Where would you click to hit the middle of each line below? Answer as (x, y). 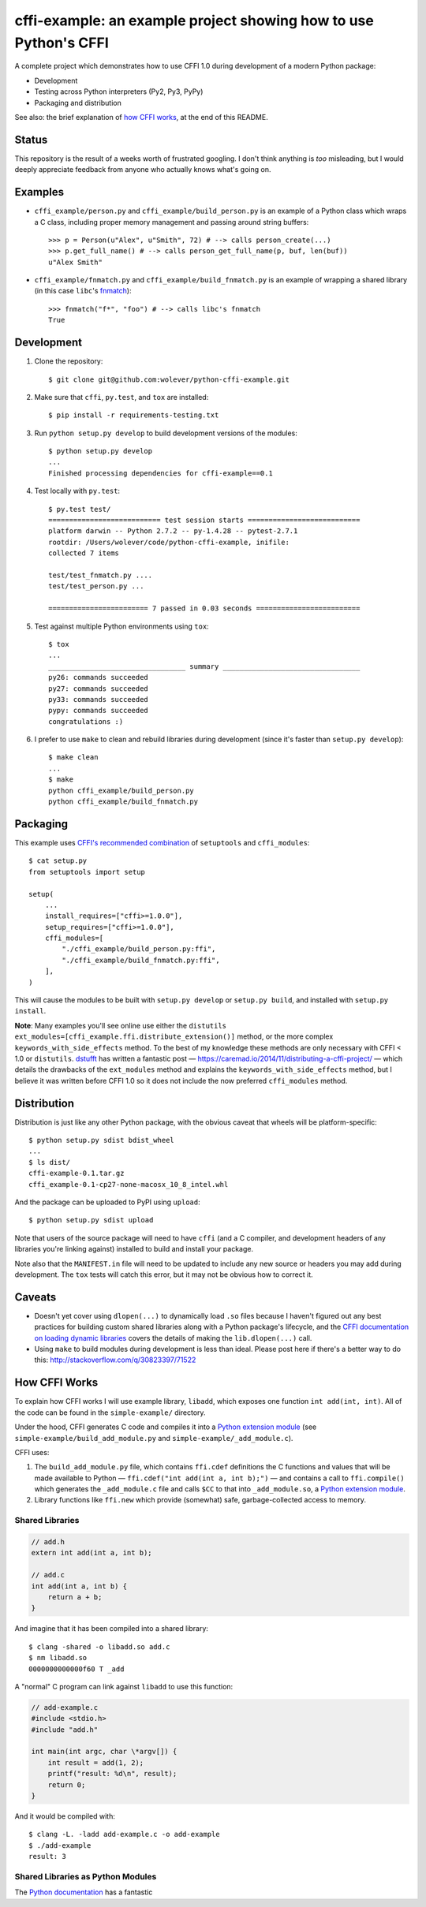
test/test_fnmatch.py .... (101, 575)
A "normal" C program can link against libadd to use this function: (124, 1686)
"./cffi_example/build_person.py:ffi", (139, 949)
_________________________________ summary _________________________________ (204, 666)
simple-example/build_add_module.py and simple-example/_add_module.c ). (154, 1438)
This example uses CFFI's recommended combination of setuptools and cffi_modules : (162, 842)
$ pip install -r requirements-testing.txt (134, 415)
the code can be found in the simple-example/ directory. (110, 1413)
